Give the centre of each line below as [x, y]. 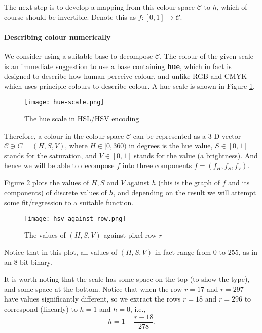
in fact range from [183, 252]
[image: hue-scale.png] [64, 102]
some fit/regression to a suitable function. [69, 202]
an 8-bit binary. [28, 262]
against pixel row [130, 235]
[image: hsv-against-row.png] [75, 219]
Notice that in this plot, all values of [61, 252]
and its [239, 182]
